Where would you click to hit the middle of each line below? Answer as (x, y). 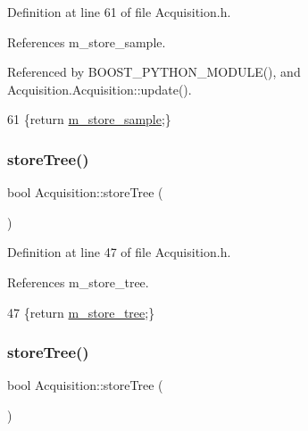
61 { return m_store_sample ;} (89, 119)
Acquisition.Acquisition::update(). (100, 89)
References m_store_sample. (87, 41)
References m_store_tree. (78, 282)
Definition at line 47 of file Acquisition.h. (119, 252)
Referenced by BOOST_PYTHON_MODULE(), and (154, 72)
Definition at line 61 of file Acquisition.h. (119, 12)
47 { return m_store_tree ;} (81, 312)
